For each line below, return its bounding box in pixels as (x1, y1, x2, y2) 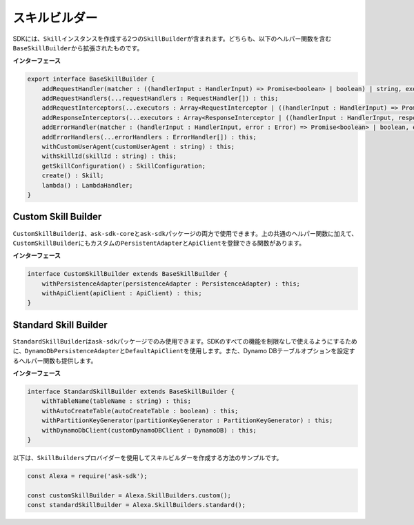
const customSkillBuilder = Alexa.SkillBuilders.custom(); (27, 491, 231, 499)
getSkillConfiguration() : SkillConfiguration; (41, 162, 206, 170)
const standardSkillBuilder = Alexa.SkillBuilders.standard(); (27, 501, 246, 509)
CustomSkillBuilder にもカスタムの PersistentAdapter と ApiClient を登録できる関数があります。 (12, 239, 306, 247)
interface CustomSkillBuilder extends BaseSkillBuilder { (27, 270, 228, 278)
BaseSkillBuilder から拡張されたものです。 (12, 43, 144, 52)
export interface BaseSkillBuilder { (27, 75, 155, 83)
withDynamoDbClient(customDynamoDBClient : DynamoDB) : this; (41, 426, 257, 434)
